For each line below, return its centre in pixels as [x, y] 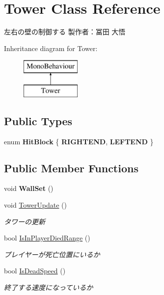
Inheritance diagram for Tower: [51, 48]
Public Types [38, 121]
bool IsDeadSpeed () [35, 271]
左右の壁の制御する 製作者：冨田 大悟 [65, 32]
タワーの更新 [25, 221]
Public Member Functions [71, 168]
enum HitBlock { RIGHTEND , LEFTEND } [79, 141]
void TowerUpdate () [36, 205]
